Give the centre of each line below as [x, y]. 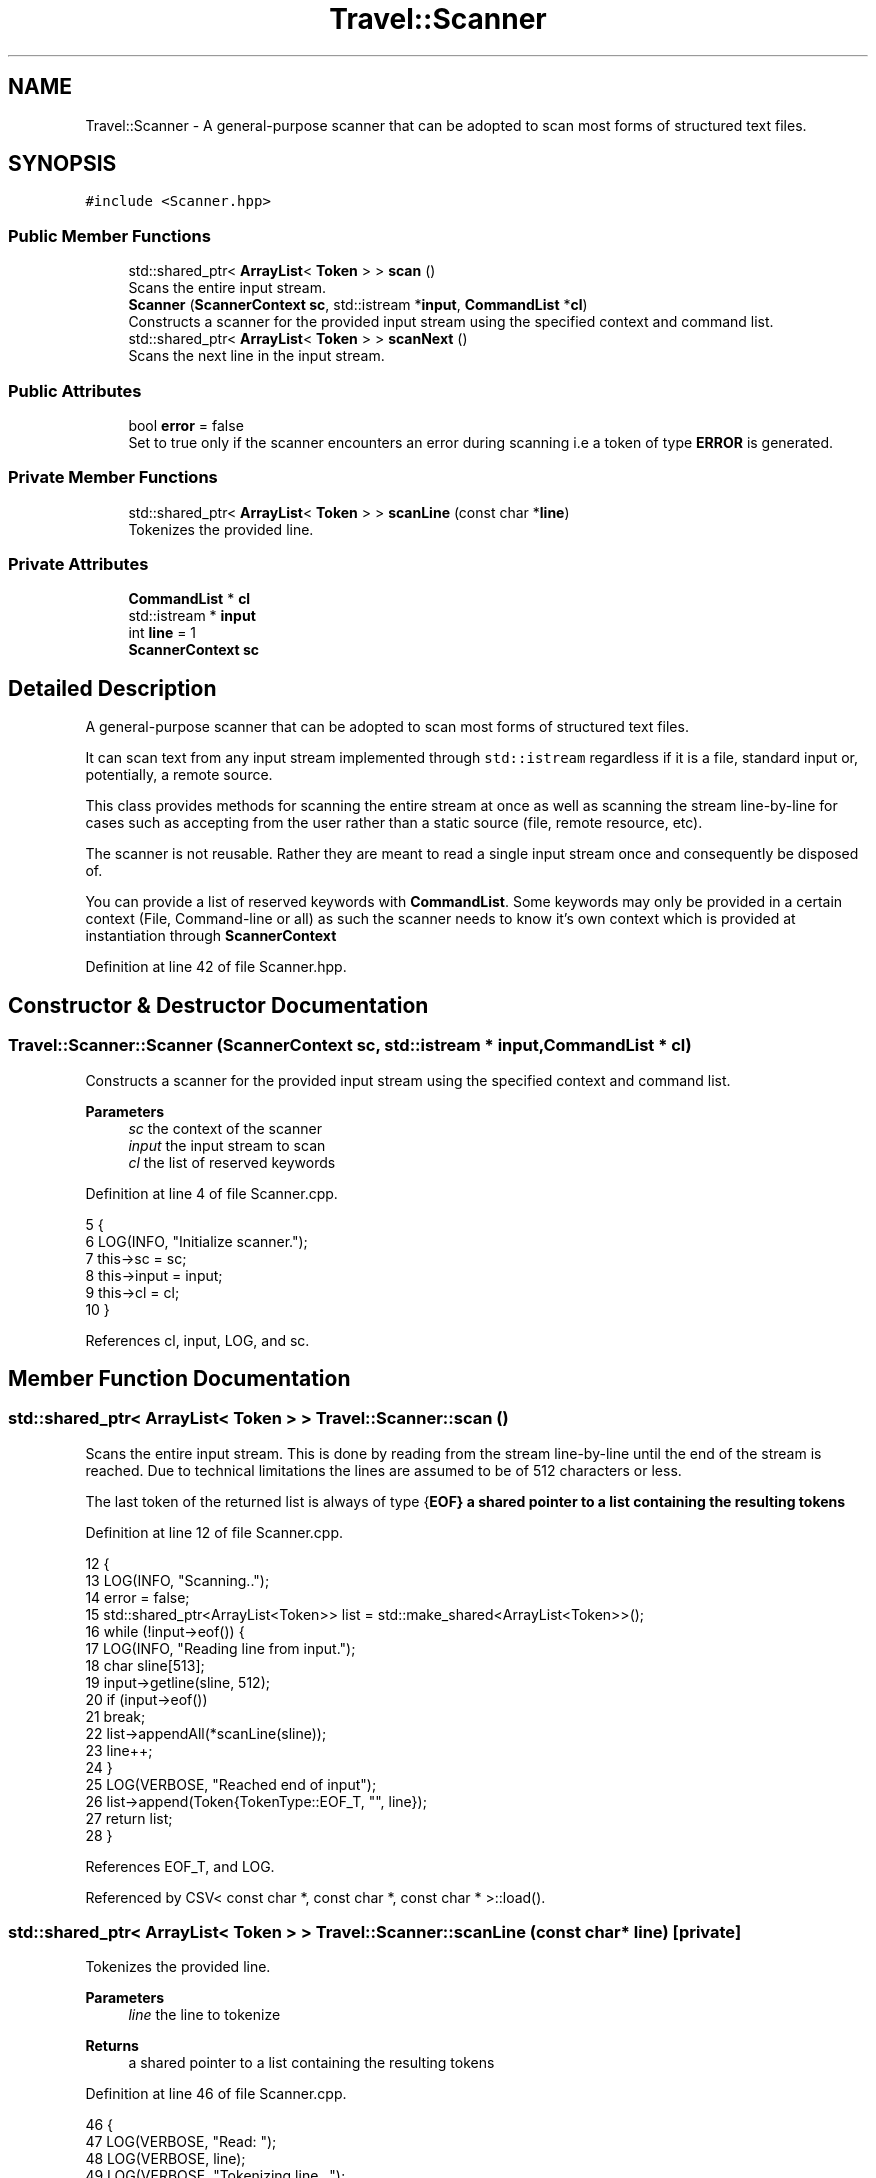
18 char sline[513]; [145, 1665]
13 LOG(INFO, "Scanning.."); [177, 1580]
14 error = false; [137, 1597]
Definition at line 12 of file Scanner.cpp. [214, 1532]
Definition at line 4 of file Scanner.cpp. [211, 1193]
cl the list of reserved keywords [232, 1162]
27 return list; [129, 1818]
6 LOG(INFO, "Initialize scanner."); [196, 1241]
